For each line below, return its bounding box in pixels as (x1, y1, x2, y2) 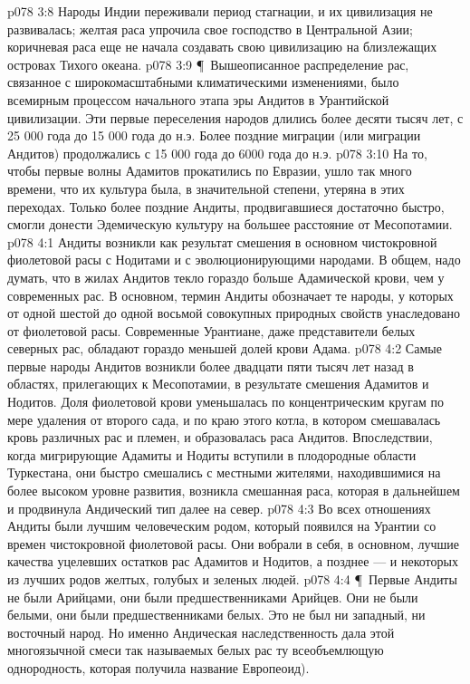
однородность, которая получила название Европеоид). (7, 658, 310, 677)
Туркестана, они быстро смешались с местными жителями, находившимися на (7, 463, 441, 482)
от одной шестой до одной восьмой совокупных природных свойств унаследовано (7, 303, 460, 323)
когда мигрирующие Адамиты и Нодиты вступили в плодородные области (7, 445, 417, 464)
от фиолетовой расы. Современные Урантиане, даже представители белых (7, 321, 416, 340)
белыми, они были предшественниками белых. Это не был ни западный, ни (7, 605, 426, 624)
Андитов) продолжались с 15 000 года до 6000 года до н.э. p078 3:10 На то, (7, 143, 427, 162)
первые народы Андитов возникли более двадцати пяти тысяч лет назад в (7, 356, 414, 375)
